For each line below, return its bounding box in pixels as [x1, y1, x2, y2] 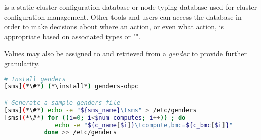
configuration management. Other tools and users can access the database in [4, 11, 242, 22]
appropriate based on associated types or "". [4, 31, 141, 41]
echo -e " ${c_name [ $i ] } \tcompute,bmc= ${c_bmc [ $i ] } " [55, 121, 233, 129]
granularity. [4, 58, 40, 68]
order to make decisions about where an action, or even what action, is [4, 21, 224, 32]
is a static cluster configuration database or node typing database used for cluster [4, 2, 257, 12]
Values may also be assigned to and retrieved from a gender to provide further [4, 48, 247, 59]
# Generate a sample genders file [4, 99, 121, 106]
